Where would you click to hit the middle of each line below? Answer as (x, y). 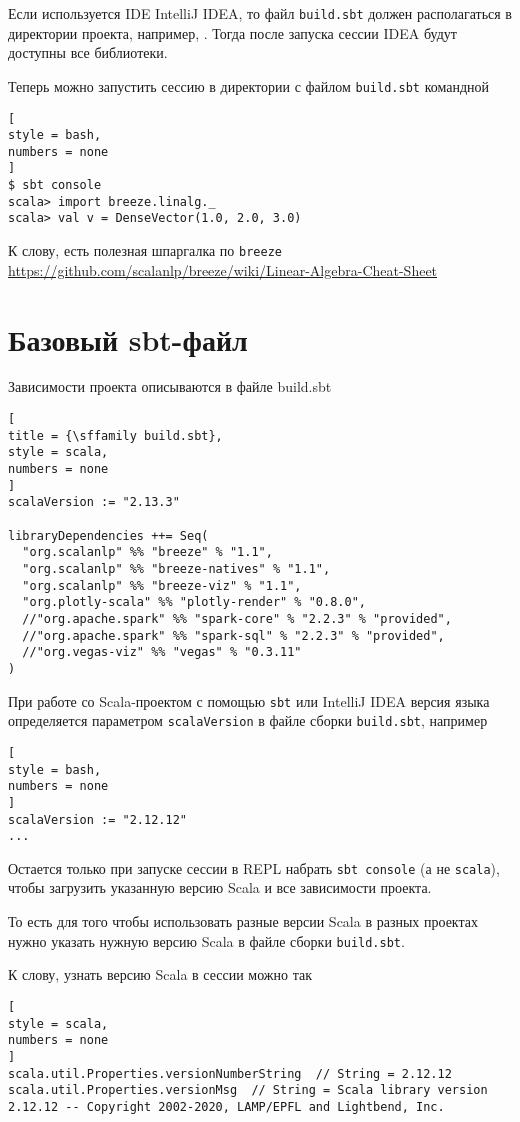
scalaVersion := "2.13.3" (94, 502)
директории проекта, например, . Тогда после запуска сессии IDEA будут (232, 32)
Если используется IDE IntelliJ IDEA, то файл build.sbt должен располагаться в (260, 13)
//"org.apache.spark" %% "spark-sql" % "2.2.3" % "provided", (233, 635)
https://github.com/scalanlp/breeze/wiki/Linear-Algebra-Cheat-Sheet (223, 269)
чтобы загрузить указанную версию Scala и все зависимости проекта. (220, 887)
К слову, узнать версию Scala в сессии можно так (160, 974)
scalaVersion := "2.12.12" (97, 819)
